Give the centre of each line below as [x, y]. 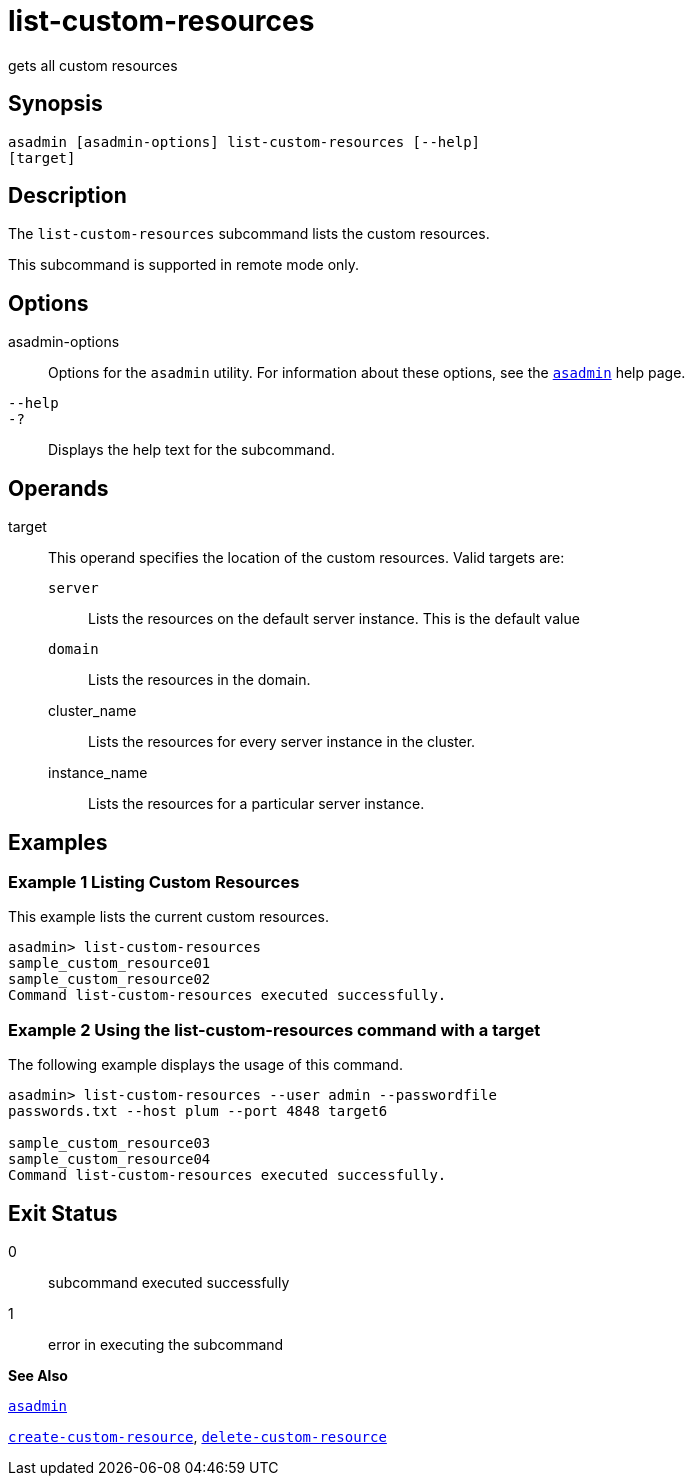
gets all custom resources [93, 65]
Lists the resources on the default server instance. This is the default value [334, 619]
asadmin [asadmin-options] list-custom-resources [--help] [244, 141]
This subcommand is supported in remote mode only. [184, 265]
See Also [38, 1375]
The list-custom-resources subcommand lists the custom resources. [249, 234]
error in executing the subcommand [166, 1344]
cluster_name [92, 711]
